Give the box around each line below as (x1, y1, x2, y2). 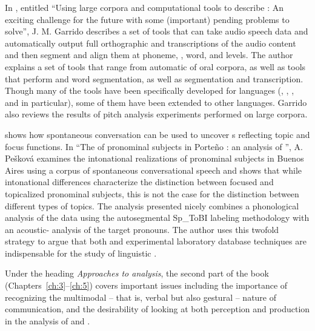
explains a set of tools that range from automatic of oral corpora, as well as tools (5, 60, 306, 73)
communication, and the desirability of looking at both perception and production (5, 303, 310, 315)
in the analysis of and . (5, 314, 90, 327)
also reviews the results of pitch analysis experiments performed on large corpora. (5, 108, 308, 120)
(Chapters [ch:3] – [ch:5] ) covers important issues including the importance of (5, 279, 288, 292)
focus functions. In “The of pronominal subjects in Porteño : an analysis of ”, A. (5, 140, 303, 152)
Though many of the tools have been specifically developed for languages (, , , (5, 84, 294, 97)
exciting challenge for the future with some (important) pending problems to (5, 13, 290, 25)
